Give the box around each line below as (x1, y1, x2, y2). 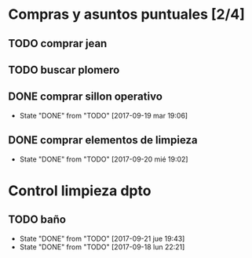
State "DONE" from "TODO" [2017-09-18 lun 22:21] (19, 242, 185, 252)
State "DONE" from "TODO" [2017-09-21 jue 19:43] (19, 234, 185, 243)
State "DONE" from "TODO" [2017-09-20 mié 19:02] (19, 154, 188, 164)
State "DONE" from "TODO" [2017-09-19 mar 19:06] (19, 111, 188, 120)
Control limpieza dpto (8, 182, 152, 199)
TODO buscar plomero (8, 63, 120, 76)
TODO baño (8, 213, 67, 227)
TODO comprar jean (8, 37, 108, 50)
